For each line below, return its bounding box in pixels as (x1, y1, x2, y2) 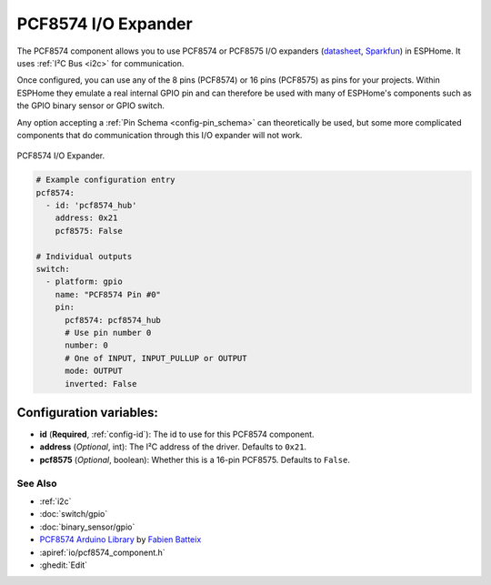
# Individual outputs (35, 251, 133, 261)
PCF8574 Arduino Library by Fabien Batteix (39, 534, 202, 545)
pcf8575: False (55, 226, 123, 236)
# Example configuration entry (35, 175, 176, 186)
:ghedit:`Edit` (39, 560, 88, 570)
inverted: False (65, 378, 137, 388)
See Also (16, 477, 57, 489)
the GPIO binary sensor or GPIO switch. (16, 100, 165, 111)
